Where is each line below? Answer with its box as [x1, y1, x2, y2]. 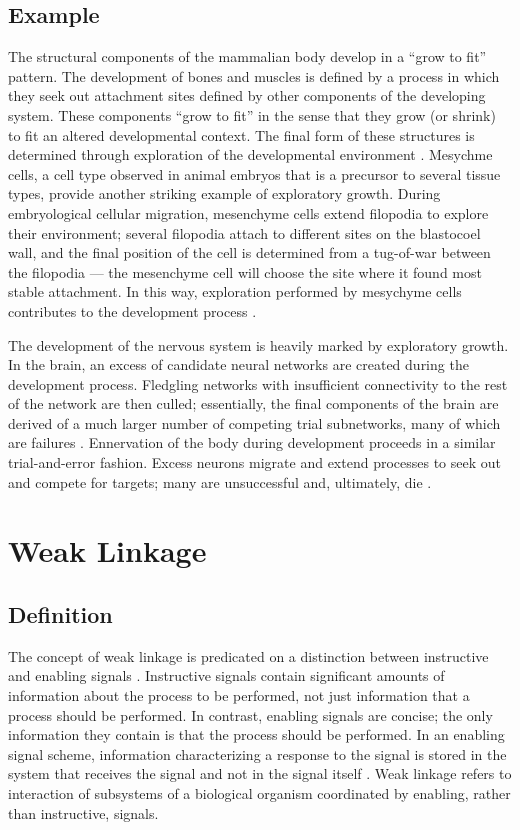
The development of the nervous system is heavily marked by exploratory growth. [8, 334, 509, 355]
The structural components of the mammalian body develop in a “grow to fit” [8, 46, 487, 67]
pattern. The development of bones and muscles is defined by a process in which [8, 65, 500, 86]
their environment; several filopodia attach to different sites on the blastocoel [8, 222, 481, 243]
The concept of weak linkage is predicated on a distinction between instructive [8, 645, 489, 666]
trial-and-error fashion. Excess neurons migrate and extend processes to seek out [8, 452, 502, 473]
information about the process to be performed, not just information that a [8, 685, 470, 706]
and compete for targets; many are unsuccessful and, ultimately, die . [8, 471, 432, 492]
